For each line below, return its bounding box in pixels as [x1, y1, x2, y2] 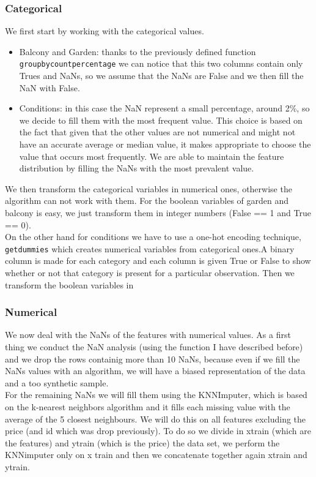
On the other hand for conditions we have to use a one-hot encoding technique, [5, 230, 301, 243]
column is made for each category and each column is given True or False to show [5, 254, 311, 267]
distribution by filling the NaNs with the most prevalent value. [19, 162, 254, 175]
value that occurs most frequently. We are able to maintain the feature [19, 149, 284, 162]
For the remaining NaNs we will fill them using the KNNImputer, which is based [5, 388, 307, 401]
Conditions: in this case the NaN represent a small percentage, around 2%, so [19, 102, 310, 115]
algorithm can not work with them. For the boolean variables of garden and [5, 194, 289, 207]
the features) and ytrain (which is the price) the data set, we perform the [5, 436, 280, 449]
